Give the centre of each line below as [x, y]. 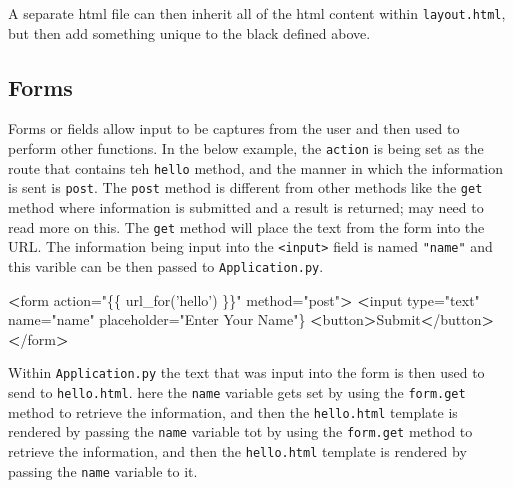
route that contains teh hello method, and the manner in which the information [255, 167]
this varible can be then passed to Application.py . [166, 265]
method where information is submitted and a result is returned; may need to [246, 207]
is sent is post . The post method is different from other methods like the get [245, 187]
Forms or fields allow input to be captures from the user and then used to [234, 128]
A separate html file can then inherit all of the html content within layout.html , [257, 13]
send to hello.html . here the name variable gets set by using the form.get [237, 392]
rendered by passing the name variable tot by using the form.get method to [240, 431]
